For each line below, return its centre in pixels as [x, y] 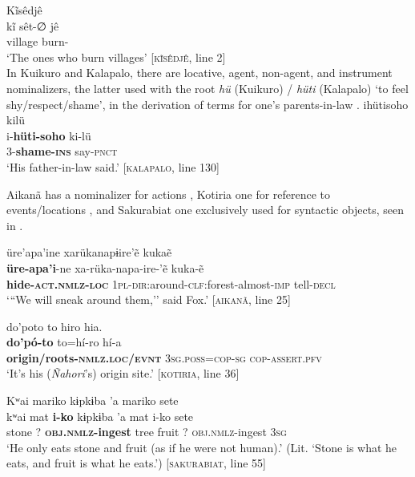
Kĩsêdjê [24, 10]
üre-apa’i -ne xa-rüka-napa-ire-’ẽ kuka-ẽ [105, 267]
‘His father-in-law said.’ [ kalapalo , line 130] [113, 166]
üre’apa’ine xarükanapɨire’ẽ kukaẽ [89, 252]
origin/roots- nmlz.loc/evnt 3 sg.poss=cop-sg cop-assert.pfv [164, 357]
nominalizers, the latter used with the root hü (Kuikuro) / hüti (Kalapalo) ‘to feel [207, 88]
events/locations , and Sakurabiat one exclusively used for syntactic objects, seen [205, 210]
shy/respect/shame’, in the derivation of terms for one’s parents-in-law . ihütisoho [207, 104]
